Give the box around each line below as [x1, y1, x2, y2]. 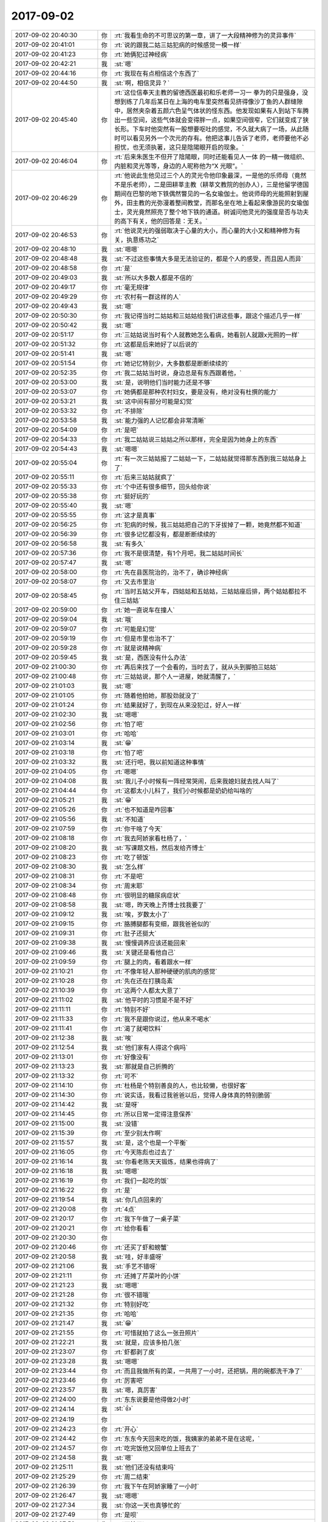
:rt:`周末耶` [114, 882, 145, 890]
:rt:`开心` [114, 1425, 139, 1433]
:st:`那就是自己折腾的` [114, 1062, 176, 1071]
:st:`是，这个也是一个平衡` [114, 1138, 188, 1147]
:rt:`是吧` [114, 426, 139, 434]
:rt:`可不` [114, 1071, 139, 1080]
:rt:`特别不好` [114, 1005, 151, 1014]
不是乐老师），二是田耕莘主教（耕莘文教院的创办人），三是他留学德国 [114, 180, 309, 189]
